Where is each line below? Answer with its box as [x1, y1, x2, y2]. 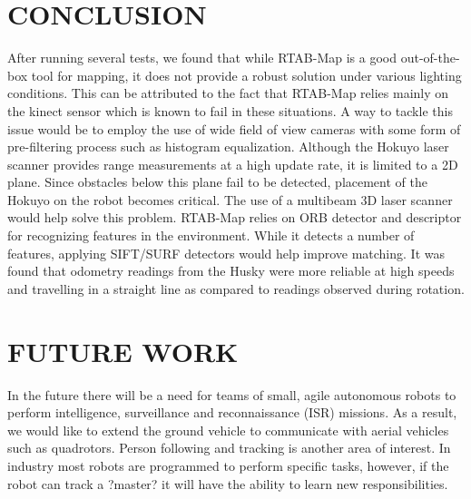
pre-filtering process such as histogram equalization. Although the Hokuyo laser [7, 137, 449, 156]
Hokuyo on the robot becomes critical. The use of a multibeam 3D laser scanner [7, 190, 453, 209]
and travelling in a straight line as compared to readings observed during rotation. [7, 279, 465, 298]
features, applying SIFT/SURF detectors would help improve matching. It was [7, 243, 445, 262]
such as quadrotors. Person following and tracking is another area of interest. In [7, 438, 451, 457]
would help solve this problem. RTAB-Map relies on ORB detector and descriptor [7, 208, 462, 227]
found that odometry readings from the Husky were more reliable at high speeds [7, 261, 455, 280]
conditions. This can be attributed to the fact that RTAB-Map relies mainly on [7, 83, 449, 103]
